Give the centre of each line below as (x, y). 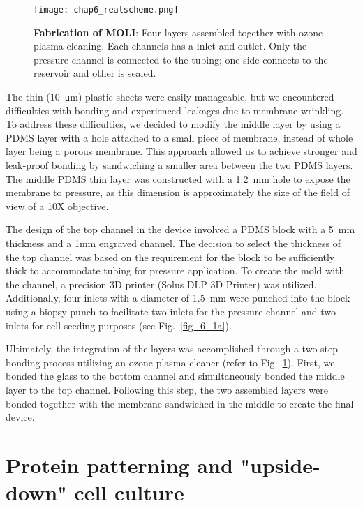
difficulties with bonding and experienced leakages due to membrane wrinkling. (175, 110)
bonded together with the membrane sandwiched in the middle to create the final (180, 403)
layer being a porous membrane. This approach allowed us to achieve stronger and (181, 151)
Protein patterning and (119, 464)
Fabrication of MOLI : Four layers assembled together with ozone (178, 32)
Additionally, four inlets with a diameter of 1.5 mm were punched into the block (178, 298)
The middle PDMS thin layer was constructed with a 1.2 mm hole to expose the (178, 178)
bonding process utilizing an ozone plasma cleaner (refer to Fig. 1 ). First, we (170, 362)
